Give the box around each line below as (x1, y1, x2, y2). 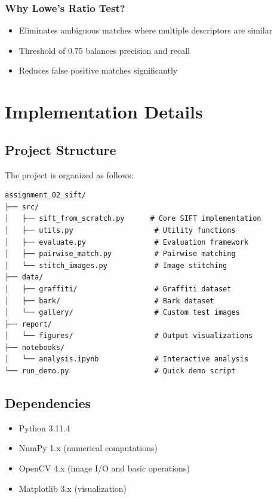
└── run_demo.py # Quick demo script (5, 367, 236, 376)
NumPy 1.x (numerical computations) (19, 442, 158, 454)
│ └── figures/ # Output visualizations (5, 331, 253, 340)
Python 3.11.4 (19, 421, 70, 434)
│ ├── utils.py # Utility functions (5, 226, 236, 235)
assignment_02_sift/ (5, 191, 87, 200)
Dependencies (5, 394, 91, 412)
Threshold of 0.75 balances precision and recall (19, 44, 190, 56)
